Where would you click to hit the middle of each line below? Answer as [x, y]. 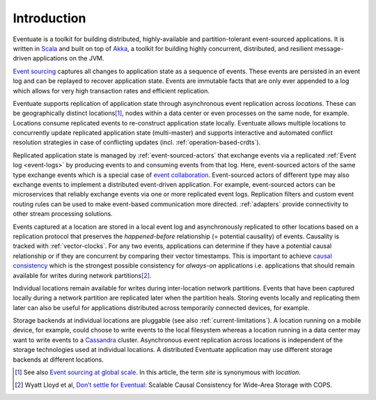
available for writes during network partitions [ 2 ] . [82, 275]
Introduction [49, 18]
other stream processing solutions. [63, 214]
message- [329, 48]
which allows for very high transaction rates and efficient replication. [111, 91]
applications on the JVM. [68, 59]
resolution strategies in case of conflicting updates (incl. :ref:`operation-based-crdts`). [137, 142]
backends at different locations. [58, 360]
